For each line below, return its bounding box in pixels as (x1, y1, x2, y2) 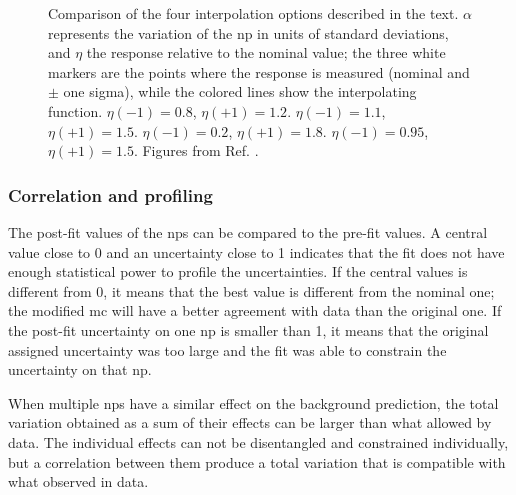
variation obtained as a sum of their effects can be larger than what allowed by (8, 412, 492, 433)
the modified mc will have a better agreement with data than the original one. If (8, 300, 502, 321)
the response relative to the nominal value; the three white (86, 42, 446, 63)
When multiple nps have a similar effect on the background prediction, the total (8, 392, 499, 413)
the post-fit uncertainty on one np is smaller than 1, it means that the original (8, 319, 489, 340)
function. (48, 100, 103, 121)
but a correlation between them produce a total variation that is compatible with (8, 451, 506, 472)
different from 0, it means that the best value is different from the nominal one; (8, 280, 495, 301)
